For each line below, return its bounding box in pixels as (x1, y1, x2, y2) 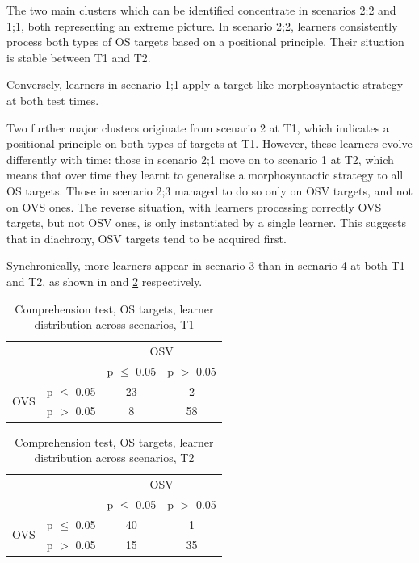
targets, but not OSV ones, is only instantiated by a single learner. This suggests (6, 214, 407, 231)
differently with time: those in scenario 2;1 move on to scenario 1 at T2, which (6, 150, 394, 167)
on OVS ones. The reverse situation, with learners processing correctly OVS (6, 198, 382, 215)
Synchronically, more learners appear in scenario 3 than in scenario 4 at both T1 (6, 257, 405, 274)
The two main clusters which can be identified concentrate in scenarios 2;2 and (6, 2, 396, 18)
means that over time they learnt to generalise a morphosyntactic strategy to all (6, 166, 404, 183)
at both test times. (6, 91, 99, 108)
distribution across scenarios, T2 (34, 449, 195, 466)
